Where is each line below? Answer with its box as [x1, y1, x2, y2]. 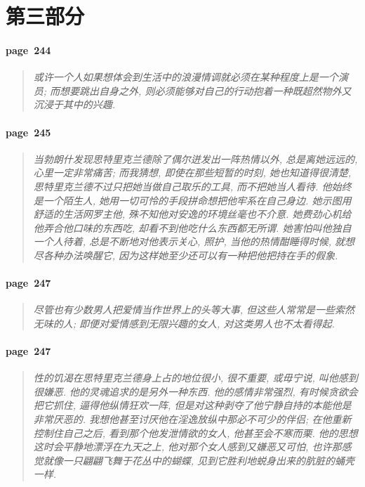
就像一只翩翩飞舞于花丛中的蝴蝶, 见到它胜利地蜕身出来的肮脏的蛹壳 [43, 453, 355, 467]
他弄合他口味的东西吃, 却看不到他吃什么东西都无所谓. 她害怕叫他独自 [33, 220, 352, 235]
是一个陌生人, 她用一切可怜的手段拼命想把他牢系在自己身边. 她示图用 [33, 193, 352, 207]
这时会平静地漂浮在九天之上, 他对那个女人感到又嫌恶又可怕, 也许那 [33, 439, 342, 454]
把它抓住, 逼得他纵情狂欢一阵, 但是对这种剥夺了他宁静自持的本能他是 [33, 398, 352, 413]
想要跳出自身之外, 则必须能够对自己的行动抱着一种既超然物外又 [60, 83, 352, 98]
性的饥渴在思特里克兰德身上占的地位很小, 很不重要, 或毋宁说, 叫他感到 [33, 370, 358, 385]
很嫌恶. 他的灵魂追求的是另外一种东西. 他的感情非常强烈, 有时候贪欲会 [33, 384, 358, 398]
